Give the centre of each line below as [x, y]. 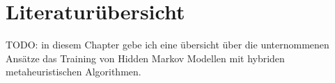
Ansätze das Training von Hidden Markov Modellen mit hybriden [145, 58]
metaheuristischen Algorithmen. [73, 72]
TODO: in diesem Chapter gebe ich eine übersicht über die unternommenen [167, 45]
